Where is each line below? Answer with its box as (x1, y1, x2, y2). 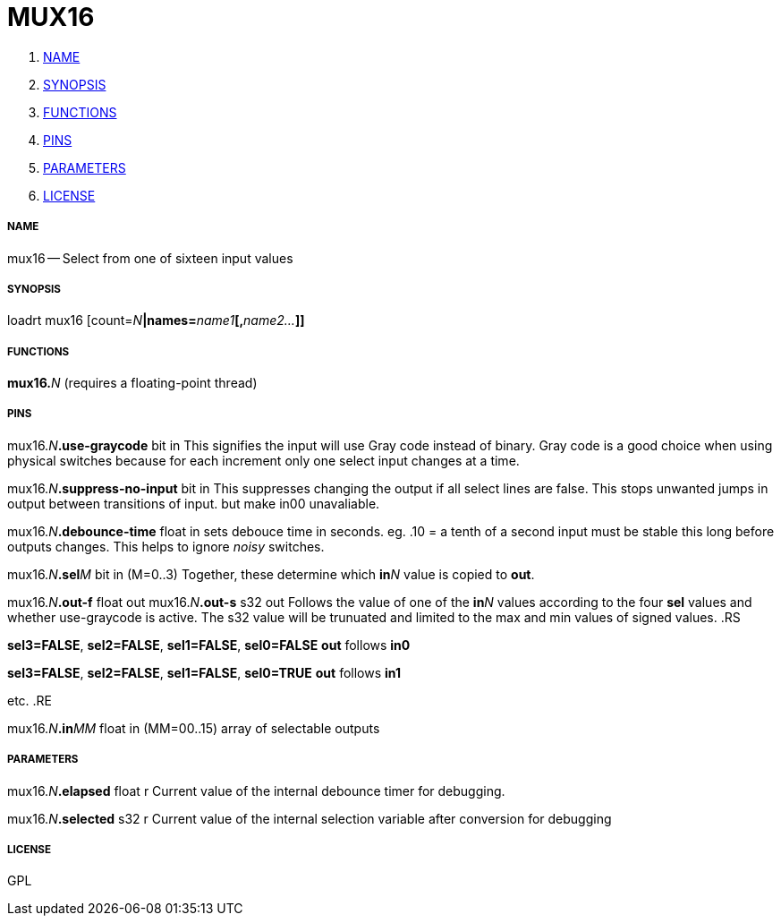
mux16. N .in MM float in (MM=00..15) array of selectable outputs (7, 720, 380, 736)
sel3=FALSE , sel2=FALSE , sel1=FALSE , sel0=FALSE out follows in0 (7, 637, 411, 653)
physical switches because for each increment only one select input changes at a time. (7, 452, 520, 468)
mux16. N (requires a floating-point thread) (7, 375, 258, 391)
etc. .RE (7, 692, 53, 708)
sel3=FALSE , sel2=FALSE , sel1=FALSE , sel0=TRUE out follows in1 (7, 664, 401, 680)
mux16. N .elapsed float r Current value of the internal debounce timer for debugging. (7, 782, 505, 799)
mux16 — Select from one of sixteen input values (7, 250, 293, 266)
